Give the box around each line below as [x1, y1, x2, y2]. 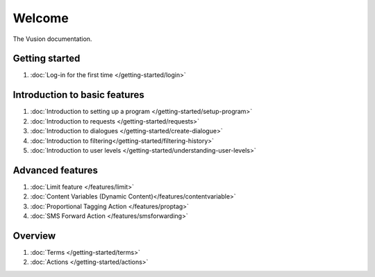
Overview [12, 230, 56, 242]
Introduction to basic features [12, 89, 145, 101]
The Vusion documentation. [12, 35, 92, 43]
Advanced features [12, 164, 99, 176]
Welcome [12, 10, 69, 26]
